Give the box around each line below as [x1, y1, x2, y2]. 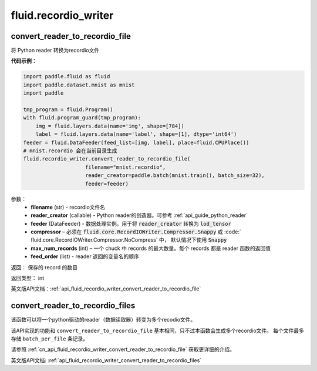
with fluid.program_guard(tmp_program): [23, 115, 141, 121]
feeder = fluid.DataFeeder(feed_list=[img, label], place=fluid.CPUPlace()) [23, 139, 249, 146]
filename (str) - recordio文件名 [31, 203, 106, 210]
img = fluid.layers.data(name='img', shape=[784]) [35, 122, 184, 129]
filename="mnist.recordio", [85, 163, 166, 171]
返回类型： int [11, 275, 45, 282]
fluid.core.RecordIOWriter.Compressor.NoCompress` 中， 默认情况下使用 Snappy [31, 236, 227, 243]
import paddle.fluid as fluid [23, 73, 110, 80]
